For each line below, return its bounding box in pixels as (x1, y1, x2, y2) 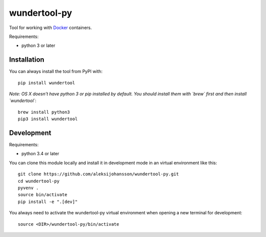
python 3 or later (21, 42, 56, 49)
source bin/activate (18, 192, 67, 198)
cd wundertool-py (18, 178, 60, 184)
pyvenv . (18, 185, 39, 191)
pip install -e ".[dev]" (18, 199, 78, 204)
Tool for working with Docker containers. (9, 25, 92, 31)
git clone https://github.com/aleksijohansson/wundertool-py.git (18, 171, 179, 177)
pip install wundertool (18, 80, 75, 86)
